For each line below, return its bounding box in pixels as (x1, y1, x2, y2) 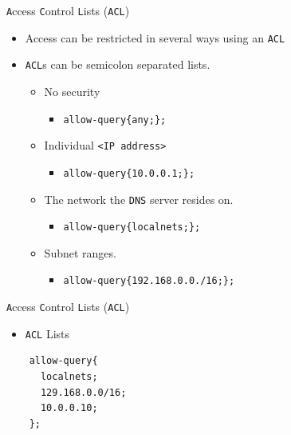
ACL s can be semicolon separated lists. (25, 56, 210, 73)
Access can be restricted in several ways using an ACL (25, 29, 285, 46)
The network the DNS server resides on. (44, 190, 234, 207)
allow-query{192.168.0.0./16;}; (63, 275, 235, 287)
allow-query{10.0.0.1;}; (63, 167, 195, 179)
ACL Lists (25, 325, 70, 341)
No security (44, 82, 100, 99)
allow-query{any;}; (63, 114, 167, 126)
